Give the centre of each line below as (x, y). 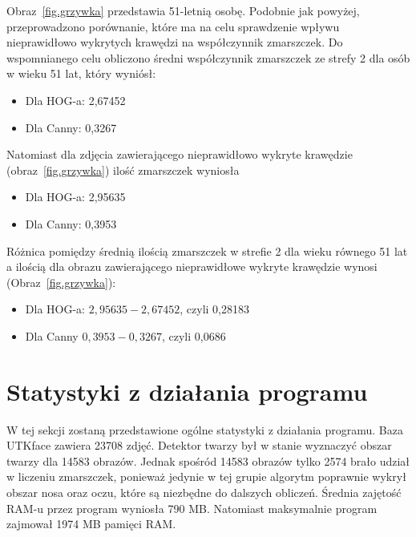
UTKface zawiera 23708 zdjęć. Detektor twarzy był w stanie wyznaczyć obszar (199, 445)
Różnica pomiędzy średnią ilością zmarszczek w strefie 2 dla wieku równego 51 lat (207, 250)
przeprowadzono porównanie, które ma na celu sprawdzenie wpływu (173, 26)
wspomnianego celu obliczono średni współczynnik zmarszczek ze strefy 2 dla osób (208, 57)
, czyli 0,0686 (194, 335)
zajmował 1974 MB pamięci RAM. (91, 524)
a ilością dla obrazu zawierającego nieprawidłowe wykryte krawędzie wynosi (192, 266)
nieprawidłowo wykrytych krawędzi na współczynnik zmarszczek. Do (175, 42)
